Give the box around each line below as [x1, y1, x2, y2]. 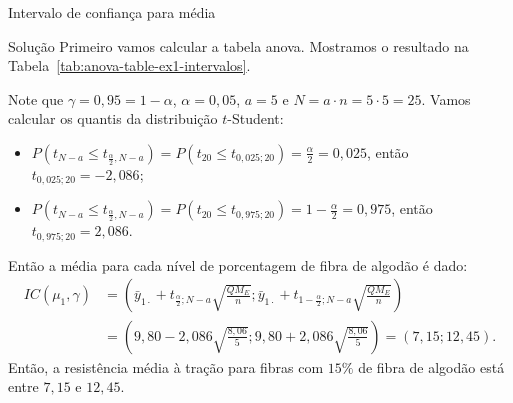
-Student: [227, 108, 284, 129]
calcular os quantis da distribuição [8, 108, 218, 129]
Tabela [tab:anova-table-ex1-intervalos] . [8, 55, 251, 76]
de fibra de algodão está [358, 356, 505, 377]
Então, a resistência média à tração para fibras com [8, 356, 324, 377]
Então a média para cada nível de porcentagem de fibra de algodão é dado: [8, 254, 468, 275]
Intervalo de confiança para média [8, 2, 216, 22]
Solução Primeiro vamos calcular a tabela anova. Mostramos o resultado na [8, 35, 469, 56]
